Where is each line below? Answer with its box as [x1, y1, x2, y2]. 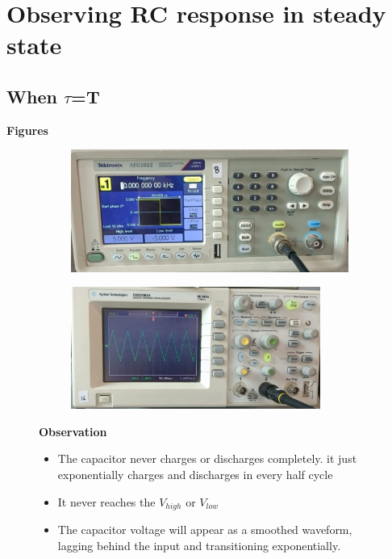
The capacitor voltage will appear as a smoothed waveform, [57, 521, 352, 538]
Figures [6, 121, 48, 138]
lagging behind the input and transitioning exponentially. [57, 536, 341, 553]
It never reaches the [57, 493, 156, 510]
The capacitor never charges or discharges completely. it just [57, 450, 357, 467]
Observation [39, 422, 107, 439]
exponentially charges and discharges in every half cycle [57, 466, 333, 483]
